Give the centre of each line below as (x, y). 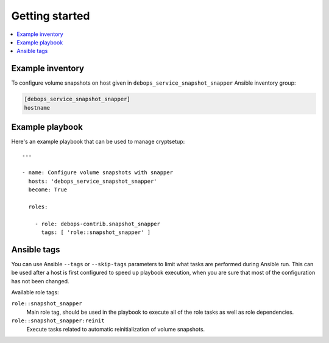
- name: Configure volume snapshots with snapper (98, 173)
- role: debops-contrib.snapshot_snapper (97, 224)
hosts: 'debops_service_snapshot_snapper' (93, 181)
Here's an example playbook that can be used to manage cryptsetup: (98, 142)
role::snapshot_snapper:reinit (58, 321)
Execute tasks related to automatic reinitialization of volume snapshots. (116, 329)
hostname (37, 108)
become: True (48, 190)
